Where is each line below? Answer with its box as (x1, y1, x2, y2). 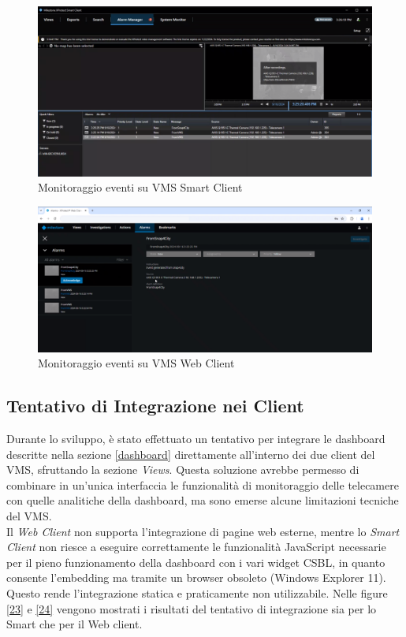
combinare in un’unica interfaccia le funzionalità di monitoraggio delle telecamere (6, 476, 399, 493)
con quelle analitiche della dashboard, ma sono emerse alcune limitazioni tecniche (6, 492, 399, 508)
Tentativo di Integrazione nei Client (6, 393, 304, 418)
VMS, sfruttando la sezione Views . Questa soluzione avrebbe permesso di (6, 461, 359, 478)
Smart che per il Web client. (6, 616, 143, 632)
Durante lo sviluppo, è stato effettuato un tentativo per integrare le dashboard (6, 430, 386, 446)
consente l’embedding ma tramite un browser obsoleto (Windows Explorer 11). (6, 569, 386, 586)
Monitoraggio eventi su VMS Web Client (38, 355, 235, 371)
